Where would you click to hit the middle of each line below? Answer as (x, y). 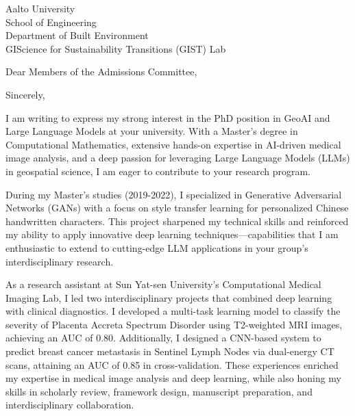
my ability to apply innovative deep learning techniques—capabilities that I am (172, 234)
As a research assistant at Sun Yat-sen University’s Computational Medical (163, 284)
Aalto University (40, 8)
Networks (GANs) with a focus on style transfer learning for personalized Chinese (177, 208)
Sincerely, (25, 94)
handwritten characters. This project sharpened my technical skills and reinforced (177, 221)
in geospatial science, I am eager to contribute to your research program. (158, 171)
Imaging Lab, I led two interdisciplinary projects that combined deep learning (169, 297)
